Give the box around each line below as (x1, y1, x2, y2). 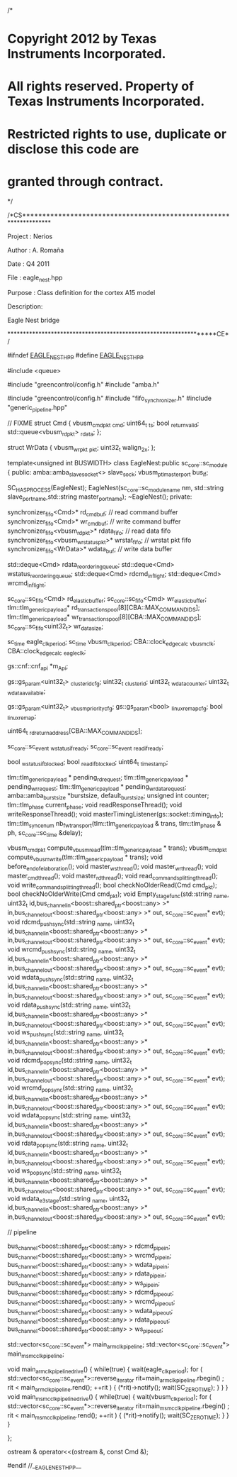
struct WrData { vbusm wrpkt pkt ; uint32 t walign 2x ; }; (7, 443, 156, 453)
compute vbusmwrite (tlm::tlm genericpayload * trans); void (7, 853, 163, 863)
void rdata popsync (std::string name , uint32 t (7, 1139, 129, 1149)
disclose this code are (7, 141, 139, 157)
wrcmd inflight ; (7, 578, 47, 589)
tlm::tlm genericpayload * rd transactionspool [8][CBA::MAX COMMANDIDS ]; (7, 603, 200, 614)
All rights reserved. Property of (7, 78, 195, 94)
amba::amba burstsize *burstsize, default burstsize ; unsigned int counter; (7, 791, 209, 802)
